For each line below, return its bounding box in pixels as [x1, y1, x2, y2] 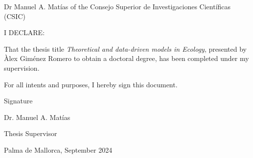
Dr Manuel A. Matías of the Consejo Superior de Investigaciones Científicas [4, 1, 231, 11]
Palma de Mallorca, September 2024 [4, 144, 113, 155]
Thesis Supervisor [4, 128, 57, 138]
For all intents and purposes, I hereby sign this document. [4, 79, 178, 89]
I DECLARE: [4, 27, 45, 38]
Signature [4, 96, 33, 106]
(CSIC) [4, 11, 25, 21]
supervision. [4, 62, 40, 73]
